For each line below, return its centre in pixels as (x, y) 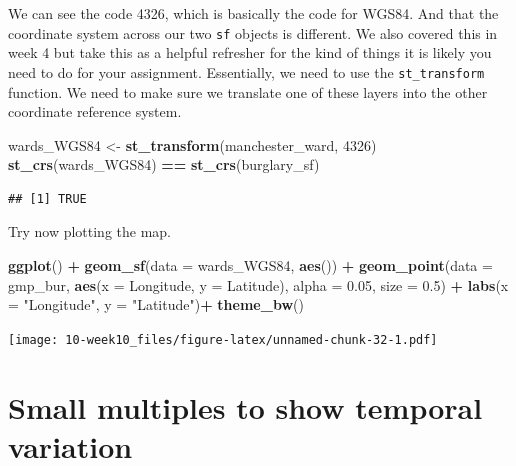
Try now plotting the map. (90, 231)
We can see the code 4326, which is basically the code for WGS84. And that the (253, 13)
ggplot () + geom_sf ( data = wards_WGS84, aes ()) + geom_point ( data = (250, 265)
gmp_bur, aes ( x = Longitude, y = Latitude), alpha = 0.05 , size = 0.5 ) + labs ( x (258, 284)
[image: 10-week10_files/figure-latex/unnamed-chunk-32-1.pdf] (223, 339)
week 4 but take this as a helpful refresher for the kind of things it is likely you (250, 52)
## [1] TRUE (47, 198)
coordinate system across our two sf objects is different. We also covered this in (253, 32)
